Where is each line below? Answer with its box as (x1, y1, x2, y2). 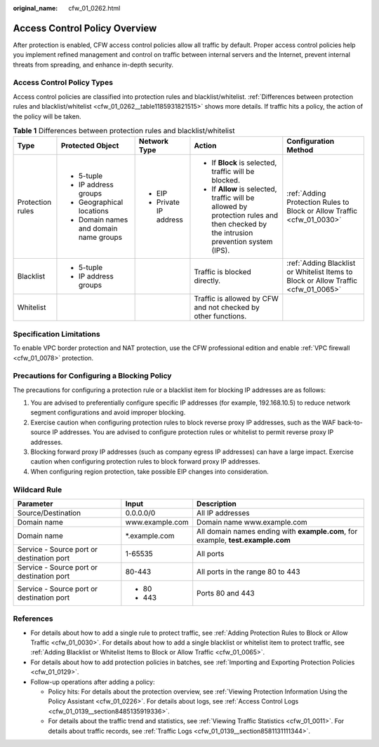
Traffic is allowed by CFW (194, 294, 279, 304)
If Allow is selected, (211, 184, 277, 194)
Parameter (17, 499, 53, 509)
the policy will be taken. (13, 112, 81, 121)
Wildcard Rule (13, 485, 62, 494)
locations (78, 206, 109, 216)
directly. (194, 276, 221, 285)
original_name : (13, 4, 58, 12)
